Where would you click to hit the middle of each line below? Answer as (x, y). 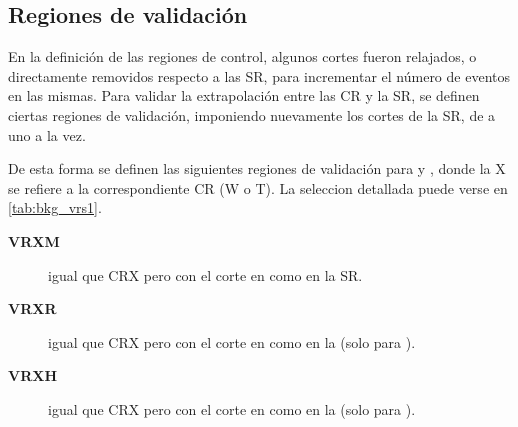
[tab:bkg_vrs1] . (55, 207)
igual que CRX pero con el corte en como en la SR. (205, 274)
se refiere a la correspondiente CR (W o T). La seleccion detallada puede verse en (258, 187)
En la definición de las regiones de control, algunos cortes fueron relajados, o (242, 56)
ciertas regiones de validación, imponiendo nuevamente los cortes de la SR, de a (252, 114)
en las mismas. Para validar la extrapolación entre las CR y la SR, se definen (244, 95)
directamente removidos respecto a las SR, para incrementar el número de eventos (259, 75)
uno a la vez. (47, 134)
